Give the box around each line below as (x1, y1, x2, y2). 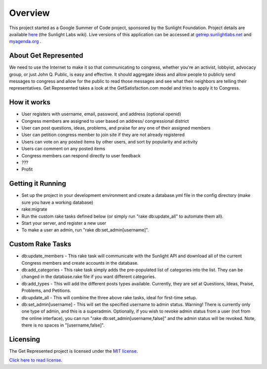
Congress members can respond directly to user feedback (21, 152, 141, 158)
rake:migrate (21, 206, 47, 212)
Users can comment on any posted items (21, 146, 106, 152)
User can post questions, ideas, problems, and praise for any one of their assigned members (21, 125, 211, 131)
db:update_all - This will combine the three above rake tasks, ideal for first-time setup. (21, 294, 197, 300)
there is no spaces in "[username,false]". (21, 322, 105, 328)
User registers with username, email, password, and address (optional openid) (21, 111, 181, 117)
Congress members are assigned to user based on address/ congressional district (21, 118, 189, 124)
